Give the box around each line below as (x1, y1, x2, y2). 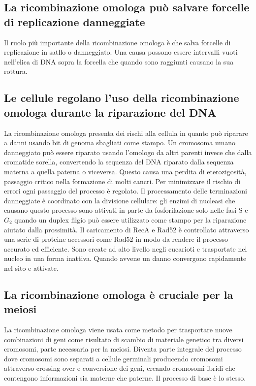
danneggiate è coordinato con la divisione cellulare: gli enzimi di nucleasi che (4, 195, 235, 205)
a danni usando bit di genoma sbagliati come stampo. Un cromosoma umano (4, 137, 236, 148)
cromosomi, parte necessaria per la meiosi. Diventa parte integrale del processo (4, 344, 242, 354)
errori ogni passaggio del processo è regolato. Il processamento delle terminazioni (4, 186, 247, 196)
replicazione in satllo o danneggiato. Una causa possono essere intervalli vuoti (4, 47, 238, 57)
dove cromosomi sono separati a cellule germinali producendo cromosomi (4, 353, 223, 363)
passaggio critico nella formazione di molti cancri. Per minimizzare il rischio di (4, 176, 241, 186)
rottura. (4, 66, 28, 76)
